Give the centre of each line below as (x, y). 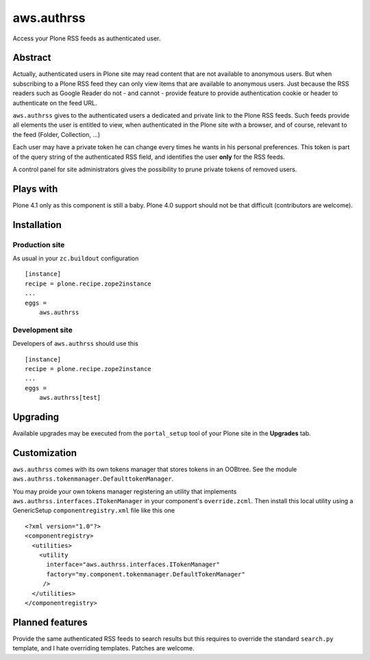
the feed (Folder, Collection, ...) (57, 134)
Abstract (32, 58)
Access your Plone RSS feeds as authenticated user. (87, 38)
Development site (43, 330)
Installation (37, 225)
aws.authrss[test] (70, 398)
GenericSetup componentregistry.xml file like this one (94, 511)
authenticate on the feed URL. (55, 103)
